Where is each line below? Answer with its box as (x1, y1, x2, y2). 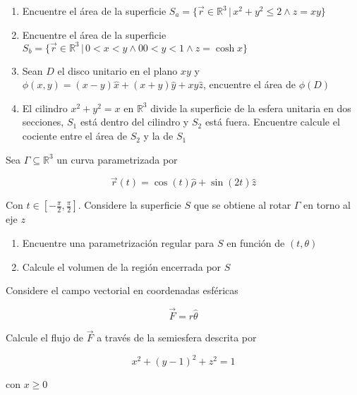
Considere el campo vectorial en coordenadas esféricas (6, 283, 238, 298)
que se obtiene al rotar (193, 197, 291, 212)
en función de (226, 236, 285, 250)
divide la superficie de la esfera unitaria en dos (150, 100, 351, 115)
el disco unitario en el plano (57, 63, 178, 78)
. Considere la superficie (78, 197, 181, 212)
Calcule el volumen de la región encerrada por (22, 259, 222, 274)
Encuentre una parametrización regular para (22, 236, 214, 250)
